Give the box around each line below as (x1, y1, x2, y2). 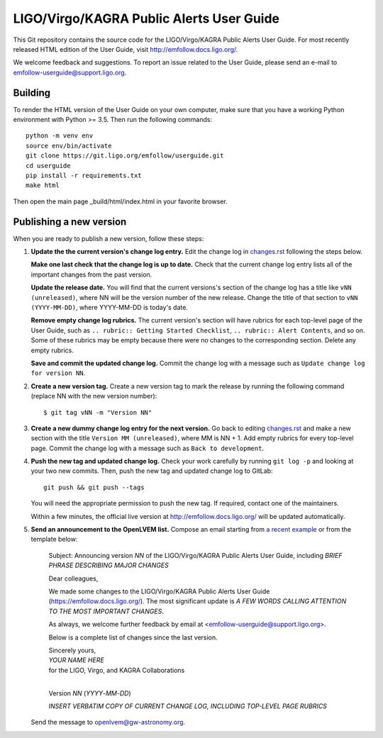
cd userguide (26, 162, 71, 169)
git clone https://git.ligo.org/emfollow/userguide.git (26, 152, 224, 160)
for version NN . (30, 369, 86, 377)
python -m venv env (26, 132, 94, 140)
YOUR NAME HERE (48, 656, 104, 664)
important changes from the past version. (30, 270, 152, 279)
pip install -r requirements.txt (26, 171, 142, 179)
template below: (30, 535, 78, 544)
